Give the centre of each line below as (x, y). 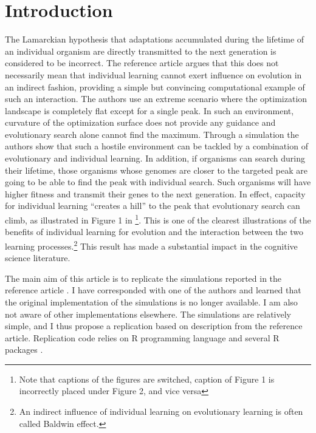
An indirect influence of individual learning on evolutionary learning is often (161, 411)
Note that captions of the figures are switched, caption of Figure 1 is (147, 379)
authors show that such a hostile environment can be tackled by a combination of (156, 146)
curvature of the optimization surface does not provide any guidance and (140, 122)
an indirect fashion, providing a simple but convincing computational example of (155, 87)
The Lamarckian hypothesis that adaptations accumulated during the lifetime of (155, 39)
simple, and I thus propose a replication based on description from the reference (154, 326)
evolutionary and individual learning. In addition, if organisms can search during (155, 158)
